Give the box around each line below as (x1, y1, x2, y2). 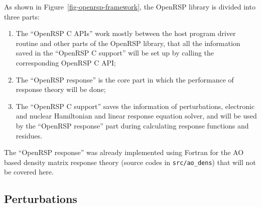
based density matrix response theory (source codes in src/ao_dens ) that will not (4, 156, 256, 167)
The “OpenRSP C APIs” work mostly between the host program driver (16, 28, 236, 38)
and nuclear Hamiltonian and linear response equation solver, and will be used (16, 110, 257, 121)
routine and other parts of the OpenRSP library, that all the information (16, 37, 240, 48)
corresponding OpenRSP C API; (16, 57, 116, 67)
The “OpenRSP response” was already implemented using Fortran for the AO (4, 147, 244, 157)
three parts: (4, 11, 40, 21)
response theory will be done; (16, 84, 106, 94)
